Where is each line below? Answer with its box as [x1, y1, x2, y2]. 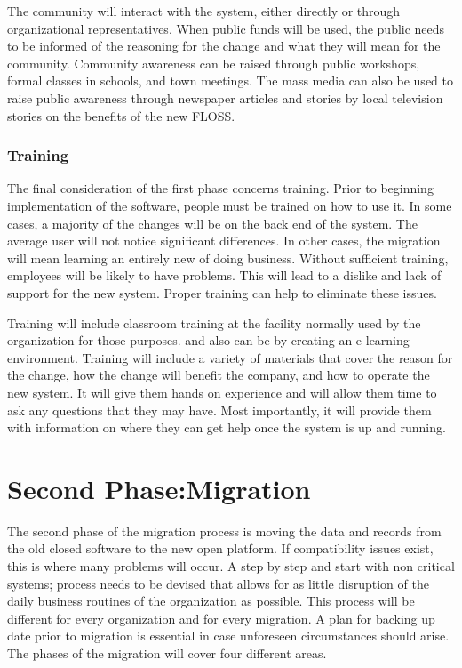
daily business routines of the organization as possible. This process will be [7, 592, 415, 610]
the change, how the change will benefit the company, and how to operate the [7, 366, 430, 384]
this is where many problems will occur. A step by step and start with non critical [7, 557, 455, 575]
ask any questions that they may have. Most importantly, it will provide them [7, 400, 432, 419]
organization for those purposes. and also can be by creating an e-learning [7, 331, 410, 350]
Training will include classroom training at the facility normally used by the [7, 313, 421, 332]
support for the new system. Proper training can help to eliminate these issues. [7, 283, 437, 302]
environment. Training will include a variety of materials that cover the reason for [7, 348, 453, 366]
